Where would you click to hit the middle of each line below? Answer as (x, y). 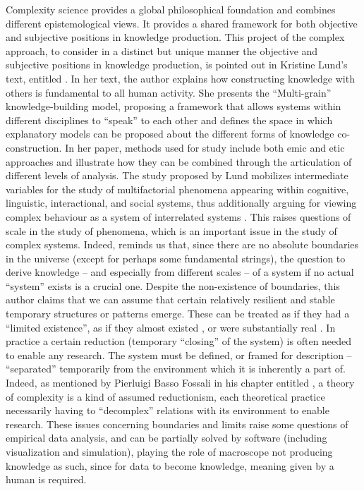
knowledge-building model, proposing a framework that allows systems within (174, 106)
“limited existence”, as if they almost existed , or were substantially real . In (171, 327)
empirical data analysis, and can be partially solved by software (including (166, 438)
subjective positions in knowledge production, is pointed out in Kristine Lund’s (177, 65)
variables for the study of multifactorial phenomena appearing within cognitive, (177, 189)
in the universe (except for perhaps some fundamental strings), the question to (176, 258)
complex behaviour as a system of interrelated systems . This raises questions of (178, 216)
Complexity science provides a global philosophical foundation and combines (171, 9)
